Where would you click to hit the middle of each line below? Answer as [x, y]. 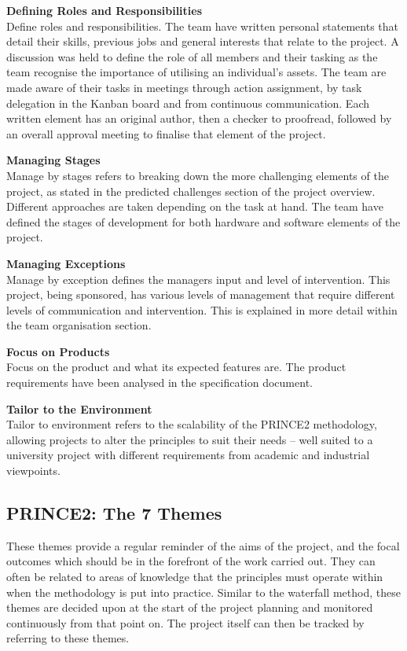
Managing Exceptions [66, 263]
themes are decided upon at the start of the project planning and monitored [190, 607]
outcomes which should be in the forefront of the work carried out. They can [191, 561]
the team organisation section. [79, 325]
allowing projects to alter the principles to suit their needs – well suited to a [190, 439]
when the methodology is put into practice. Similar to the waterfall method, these [203, 592]
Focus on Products [58, 351]
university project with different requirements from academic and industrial [188, 455]
